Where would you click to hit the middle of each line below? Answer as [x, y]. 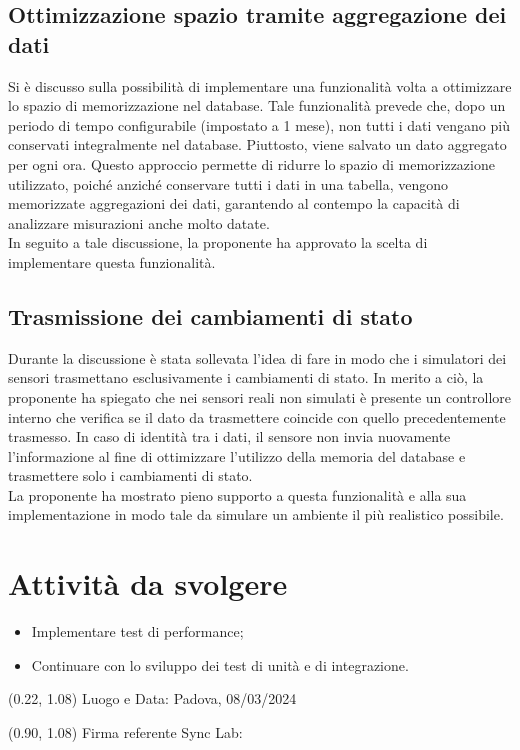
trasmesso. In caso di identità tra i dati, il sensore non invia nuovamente [229, 436]
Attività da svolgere [148, 583]
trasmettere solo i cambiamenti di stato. [130, 475]
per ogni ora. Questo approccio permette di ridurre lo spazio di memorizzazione [251, 163]
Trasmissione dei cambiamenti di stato [210, 315]
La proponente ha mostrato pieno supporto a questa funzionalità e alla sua [237, 494]
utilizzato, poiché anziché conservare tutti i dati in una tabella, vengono [228, 183]
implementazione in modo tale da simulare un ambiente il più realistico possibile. [256, 514]
